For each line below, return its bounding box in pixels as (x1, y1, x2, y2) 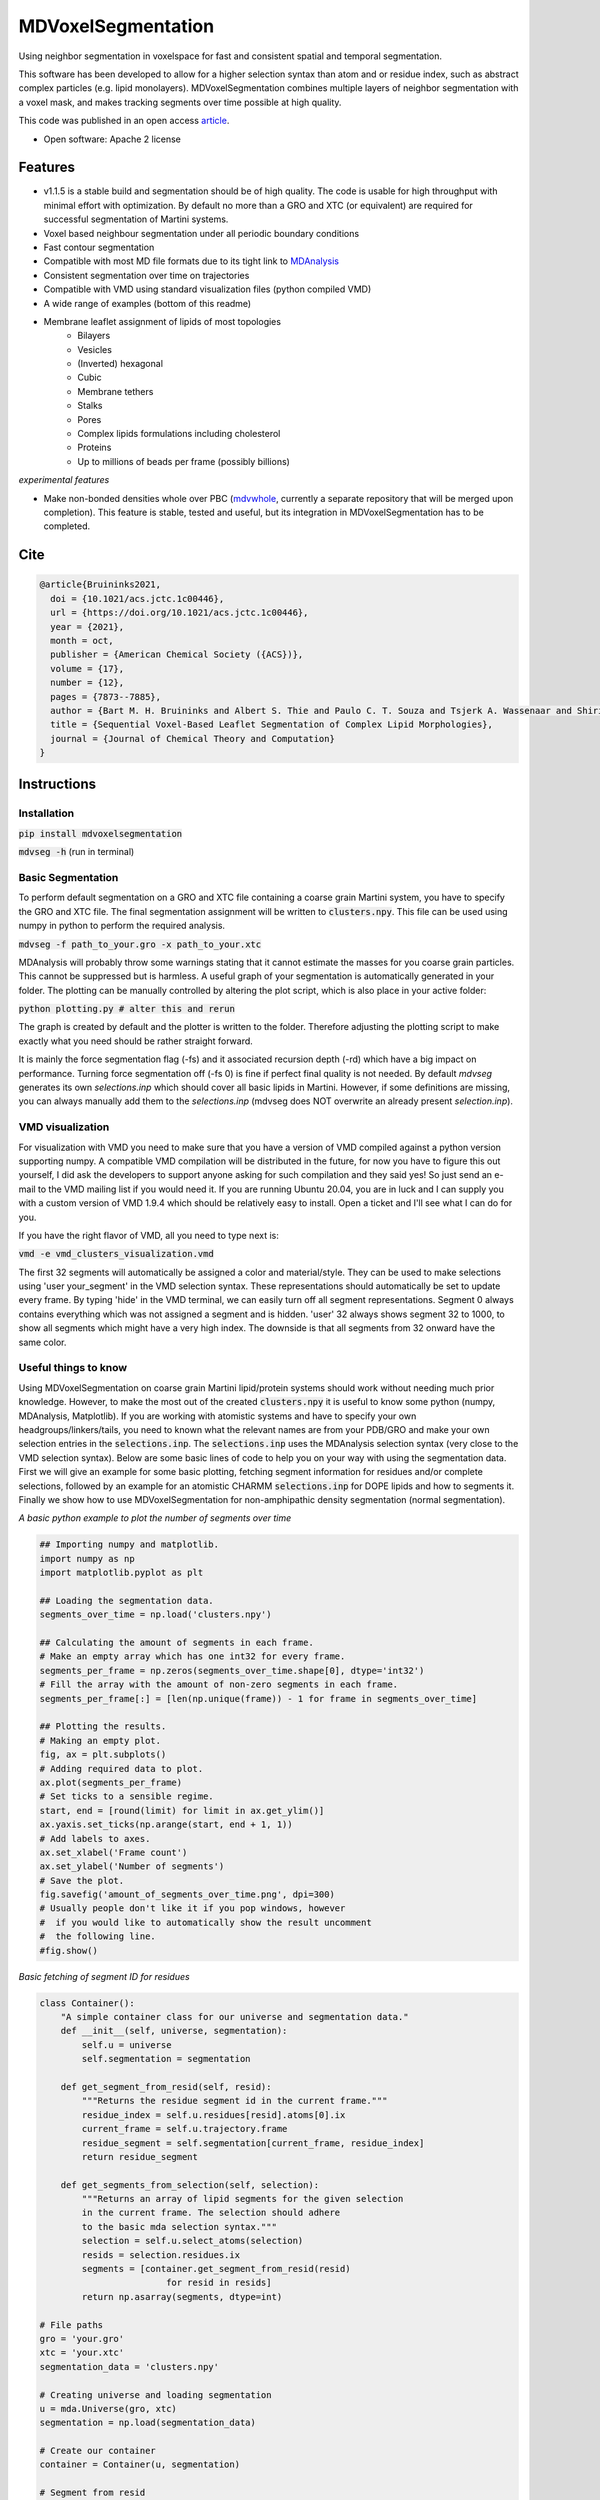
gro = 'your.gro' (39, 2333, 125, 2344)
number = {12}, (50, 677, 125, 689)
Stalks (77, 400, 103, 412)
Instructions (18, 776, 97, 793)
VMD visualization (18, 1120, 110, 1134)
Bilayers (77, 330, 111, 342)
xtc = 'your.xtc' (39, 2347, 125, 2359)
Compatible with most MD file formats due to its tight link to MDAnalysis (43, 255, 340, 267)
